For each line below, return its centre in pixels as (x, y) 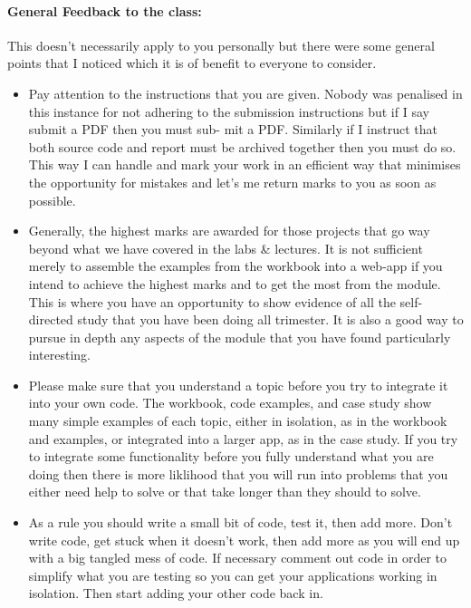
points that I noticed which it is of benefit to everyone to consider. (192, 63)
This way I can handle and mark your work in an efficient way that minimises (245, 164)
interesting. (59, 355)
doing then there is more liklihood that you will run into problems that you (238, 473)
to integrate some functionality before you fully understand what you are (231, 456)
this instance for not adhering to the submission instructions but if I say (229, 111)
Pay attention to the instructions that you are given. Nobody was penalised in (245, 93)
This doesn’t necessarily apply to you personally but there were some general (221, 45)
